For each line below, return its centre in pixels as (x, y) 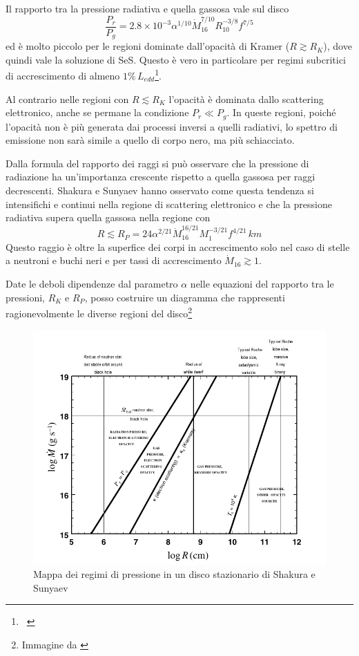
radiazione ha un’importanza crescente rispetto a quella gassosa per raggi (161, 177)
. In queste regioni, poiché (281, 112)
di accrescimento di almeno (63, 75)
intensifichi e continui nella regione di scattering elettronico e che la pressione (169, 204)
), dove (338, 46)
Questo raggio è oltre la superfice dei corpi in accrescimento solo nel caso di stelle (178, 246)
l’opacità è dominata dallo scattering (246, 99)
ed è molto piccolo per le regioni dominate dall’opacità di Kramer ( (148, 46)
